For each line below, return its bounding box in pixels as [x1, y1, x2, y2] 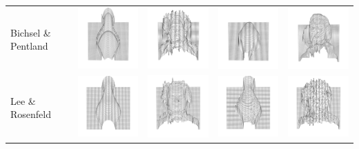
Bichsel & [10, 25, 51, 39]
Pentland [10, 39, 48, 53]
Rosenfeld [10, 107, 51, 121]
